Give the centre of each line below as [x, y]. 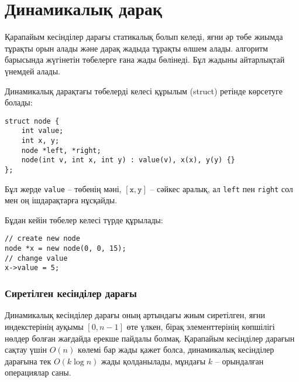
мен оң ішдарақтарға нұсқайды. [61, 200]
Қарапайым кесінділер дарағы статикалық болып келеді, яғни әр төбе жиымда [144, 37]
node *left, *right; [61, 150]
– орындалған [239, 361]
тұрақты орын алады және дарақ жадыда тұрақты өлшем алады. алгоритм [136, 48]
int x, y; [40, 141]
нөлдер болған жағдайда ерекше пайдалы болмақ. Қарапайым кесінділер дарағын [150, 338]
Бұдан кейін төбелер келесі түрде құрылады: [84, 219]
